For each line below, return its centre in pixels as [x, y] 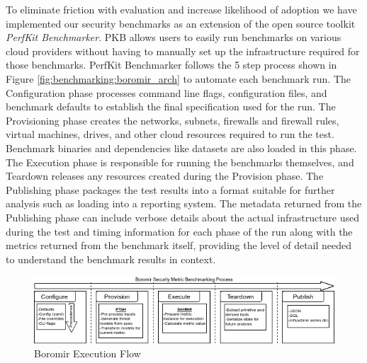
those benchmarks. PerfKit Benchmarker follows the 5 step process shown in [171, 65]
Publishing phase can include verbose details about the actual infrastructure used [183, 217]
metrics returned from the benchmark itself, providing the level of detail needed [179, 245]
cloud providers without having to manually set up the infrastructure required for [183, 51]
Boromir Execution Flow [87, 353]
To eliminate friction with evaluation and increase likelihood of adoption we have [181, 9]
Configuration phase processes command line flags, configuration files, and [166, 92]
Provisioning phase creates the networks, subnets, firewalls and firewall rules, [173, 120]
